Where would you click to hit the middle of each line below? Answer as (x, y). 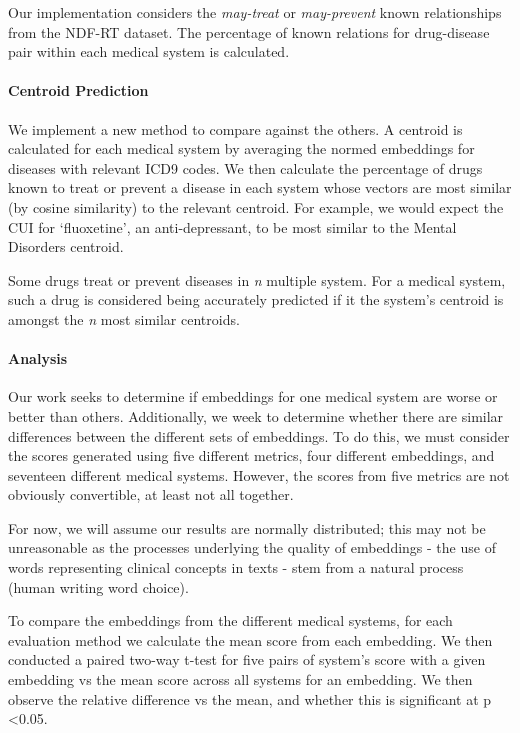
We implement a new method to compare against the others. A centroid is (235, 128)
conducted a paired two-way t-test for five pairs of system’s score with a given (247, 659)
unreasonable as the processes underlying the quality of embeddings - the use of (252, 547)
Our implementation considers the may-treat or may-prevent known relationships (255, 12)
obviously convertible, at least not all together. (151, 494)
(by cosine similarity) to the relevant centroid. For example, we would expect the (256, 206)
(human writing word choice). (98, 586)
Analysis (38, 358)
